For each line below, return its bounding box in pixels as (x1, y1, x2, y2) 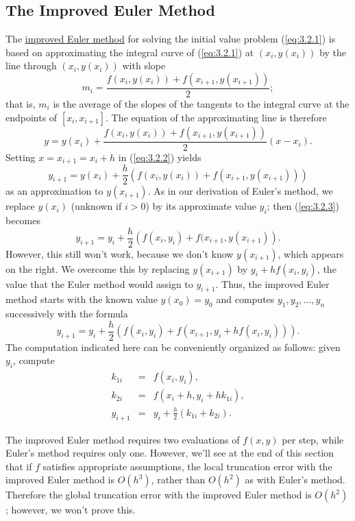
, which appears (278, 246, 344, 260)
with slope (122, 58, 166, 73)
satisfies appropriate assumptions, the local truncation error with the (42, 459, 332, 473)
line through (5, 58, 57, 73)
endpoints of (5, 110, 58, 124)
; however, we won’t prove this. (5, 502, 136, 517)
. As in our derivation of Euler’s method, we (147, 184, 333, 198)
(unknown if (71, 199, 122, 213)
